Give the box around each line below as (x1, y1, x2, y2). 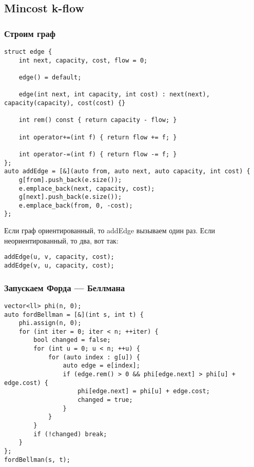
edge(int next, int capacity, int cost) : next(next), (18, 91, 210, 98)
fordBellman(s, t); (4, 456, 70, 463)
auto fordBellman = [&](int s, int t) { (4, 311, 144, 318)
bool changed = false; (33, 336, 111, 344)
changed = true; (77, 396, 133, 404)
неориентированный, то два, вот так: (4, 235, 119, 246)
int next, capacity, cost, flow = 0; (18, 56, 148, 64)
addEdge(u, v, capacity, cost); (4, 253, 114, 261)
